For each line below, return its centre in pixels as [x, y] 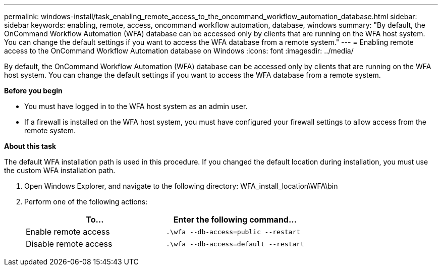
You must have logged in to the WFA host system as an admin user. [136, 106]
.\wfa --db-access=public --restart [233, 232]
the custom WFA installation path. [60, 170]
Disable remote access [69, 244]
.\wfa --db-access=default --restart [235, 244]
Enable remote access [68, 232]
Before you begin [33, 91]
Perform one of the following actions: [86, 202]
